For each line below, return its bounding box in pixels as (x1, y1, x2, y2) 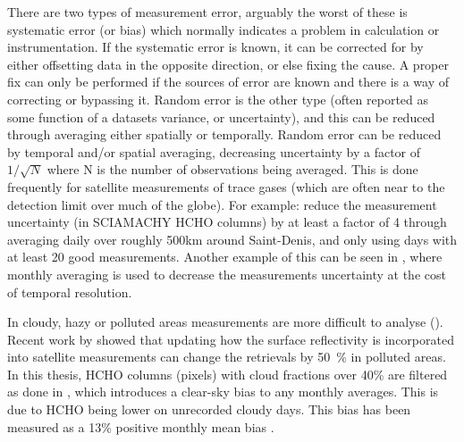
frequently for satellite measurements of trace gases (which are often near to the (7, 177, 445, 196)
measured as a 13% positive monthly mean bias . (7, 417, 274, 436)
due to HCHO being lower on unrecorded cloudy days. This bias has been (7, 400, 411, 419)
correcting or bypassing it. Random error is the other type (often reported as (7, 89, 429, 108)
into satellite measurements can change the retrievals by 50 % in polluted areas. (7, 347, 446, 366)
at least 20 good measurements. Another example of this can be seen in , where (7, 247, 443, 266)
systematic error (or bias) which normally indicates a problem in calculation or (7, 20, 440, 38)
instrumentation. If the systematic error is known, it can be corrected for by (7, 38, 424, 56)
